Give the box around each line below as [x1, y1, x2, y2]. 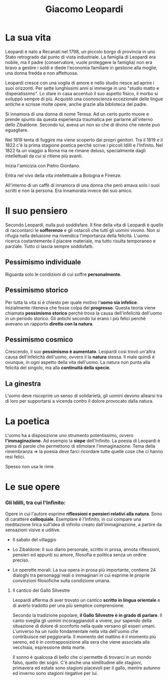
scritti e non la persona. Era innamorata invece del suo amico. [5, 188, 133, 194]
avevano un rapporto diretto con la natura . [5, 321, 94, 327]
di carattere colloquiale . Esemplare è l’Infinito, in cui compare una [5, 516, 141, 522]
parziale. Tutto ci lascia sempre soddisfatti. [5, 243, 94, 249]
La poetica [5, 416, 50, 427]
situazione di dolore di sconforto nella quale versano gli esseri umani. [12, 623, 156, 629]
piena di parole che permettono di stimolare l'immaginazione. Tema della [5, 443, 155, 449]
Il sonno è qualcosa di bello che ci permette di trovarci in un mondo [12, 654, 152, 660]
